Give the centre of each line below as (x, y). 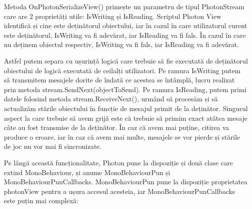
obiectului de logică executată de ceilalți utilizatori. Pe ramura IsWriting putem (122, 70)
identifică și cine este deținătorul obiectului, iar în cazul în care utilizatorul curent (126, 25)
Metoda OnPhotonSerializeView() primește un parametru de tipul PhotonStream (124, 6)
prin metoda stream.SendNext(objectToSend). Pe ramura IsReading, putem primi (125, 89)
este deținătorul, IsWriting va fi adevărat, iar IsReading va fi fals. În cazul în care (125, 35)
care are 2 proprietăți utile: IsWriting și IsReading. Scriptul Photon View (113, 16)
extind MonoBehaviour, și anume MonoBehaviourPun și (87, 172)
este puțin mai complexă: (41, 201)
